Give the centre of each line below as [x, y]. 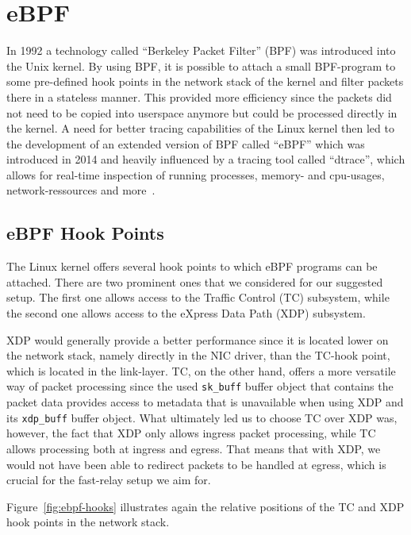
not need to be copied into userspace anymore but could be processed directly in [202, 112]
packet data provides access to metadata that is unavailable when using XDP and [205, 402]
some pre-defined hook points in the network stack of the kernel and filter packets [205, 81]
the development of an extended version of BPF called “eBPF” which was [186, 143]
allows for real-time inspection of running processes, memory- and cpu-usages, [196, 174]
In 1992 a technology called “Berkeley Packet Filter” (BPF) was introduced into [201, 50]
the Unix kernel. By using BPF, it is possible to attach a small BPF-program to [201, 65]
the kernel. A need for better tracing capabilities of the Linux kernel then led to [200, 128]
